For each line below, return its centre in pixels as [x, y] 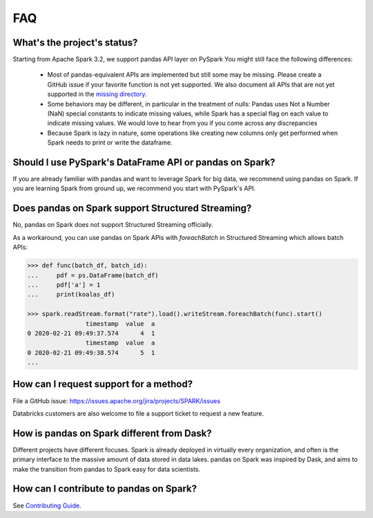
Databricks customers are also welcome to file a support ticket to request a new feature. [138, 413]
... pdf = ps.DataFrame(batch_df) [93, 275]
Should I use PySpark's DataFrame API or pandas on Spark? [144, 162]
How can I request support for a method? [103, 384]
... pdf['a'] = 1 [64, 285]
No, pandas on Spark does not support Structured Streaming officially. [113, 225]
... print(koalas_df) [71, 295]
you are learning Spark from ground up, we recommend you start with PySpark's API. [134, 188]
